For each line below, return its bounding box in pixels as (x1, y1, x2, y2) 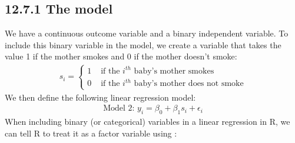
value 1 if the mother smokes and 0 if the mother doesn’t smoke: (5, 50, 237, 62)
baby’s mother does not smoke (134, 79, 244, 88)
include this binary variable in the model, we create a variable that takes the (5, 38, 281, 51)
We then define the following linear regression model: (5, 91, 196, 103)
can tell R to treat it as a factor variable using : (5, 127, 177, 139)
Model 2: (103, 104, 135, 113)
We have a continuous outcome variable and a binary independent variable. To (5, 27, 289, 39)
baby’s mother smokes (134, 66, 214, 75)
